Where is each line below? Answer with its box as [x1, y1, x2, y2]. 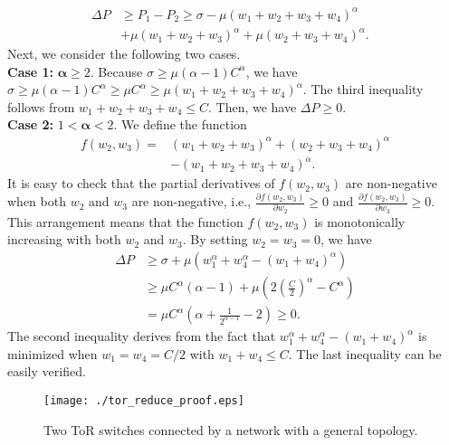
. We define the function [113, 115, 247, 134]
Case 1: [7, 62, 54, 80]
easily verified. [7, 362, 86, 381]
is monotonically [314, 212, 406, 231]
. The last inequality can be [288, 344, 442, 363]
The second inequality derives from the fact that [7, 327, 276, 346]
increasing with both [7, 230, 121, 249]
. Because [90, 62, 143, 80]
